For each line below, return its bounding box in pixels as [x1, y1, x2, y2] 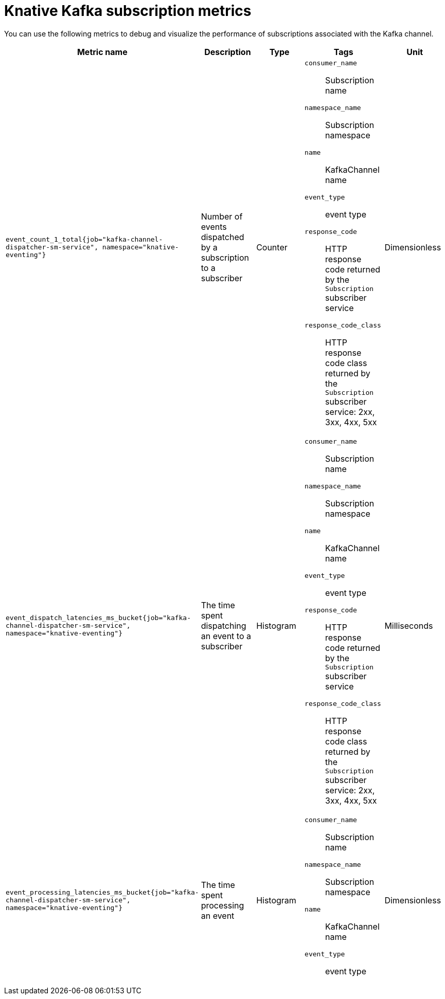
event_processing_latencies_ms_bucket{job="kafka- [6, 888, 199, 897]
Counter [256, 242, 288, 252]
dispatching [201, 620, 246, 631]
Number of [201, 211, 243, 222]
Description [204, 46, 251, 57]
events [201, 221, 227, 232]
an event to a [201, 630, 251, 641]
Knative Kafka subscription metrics [4, 2, 252, 20]
